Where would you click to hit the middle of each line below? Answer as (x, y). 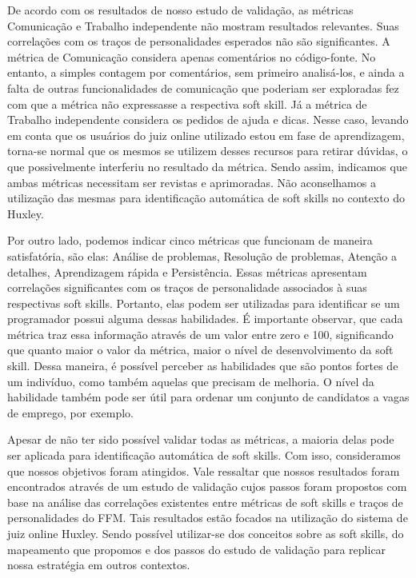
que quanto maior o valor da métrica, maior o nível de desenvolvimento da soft (200, 350)
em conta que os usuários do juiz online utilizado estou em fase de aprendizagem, (206, 135)
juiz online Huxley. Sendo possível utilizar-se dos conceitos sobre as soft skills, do (206, 533)
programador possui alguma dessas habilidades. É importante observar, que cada (205, 319)
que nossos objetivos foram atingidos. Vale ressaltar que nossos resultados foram (204, 470)
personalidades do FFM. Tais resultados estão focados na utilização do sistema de (208, 518)
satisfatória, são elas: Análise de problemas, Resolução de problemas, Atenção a (202, 255)
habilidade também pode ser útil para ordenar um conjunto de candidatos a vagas (208, 397)
